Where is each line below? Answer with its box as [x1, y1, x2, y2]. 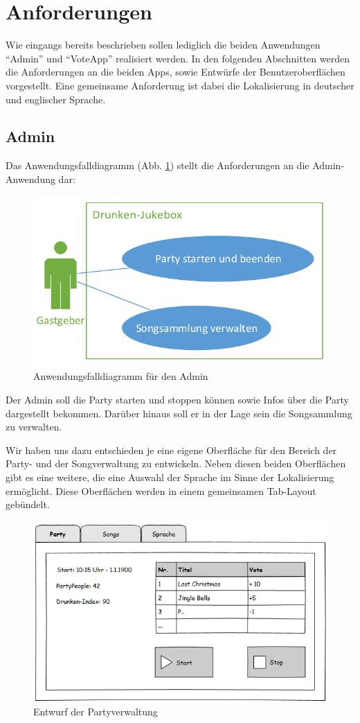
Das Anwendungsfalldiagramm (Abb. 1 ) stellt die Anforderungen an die [6, 158, 309, 173]
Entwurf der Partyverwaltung [33, 704, 158, 719]
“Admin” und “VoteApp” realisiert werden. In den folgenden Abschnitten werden [6, 51, 350, 65]
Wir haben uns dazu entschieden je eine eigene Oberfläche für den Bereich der [6, 442, 337, 457]
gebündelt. [6, 497, 50, 512]
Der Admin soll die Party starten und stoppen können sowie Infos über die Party [6, 392, 349, 407]
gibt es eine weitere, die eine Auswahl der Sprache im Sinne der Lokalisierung [6, 470, 334, 485]
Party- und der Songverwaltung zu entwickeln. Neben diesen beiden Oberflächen [6, 456, 346, 471]
